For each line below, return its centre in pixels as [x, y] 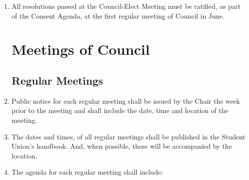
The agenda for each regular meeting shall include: [87, 172]
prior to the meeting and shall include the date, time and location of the [120, 110]
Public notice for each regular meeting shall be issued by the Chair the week [126, 101]
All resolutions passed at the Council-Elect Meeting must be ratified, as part [126, 6]
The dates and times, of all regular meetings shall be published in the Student [128, 136]
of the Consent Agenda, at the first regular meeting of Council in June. [118, 15]
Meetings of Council [81, 49]
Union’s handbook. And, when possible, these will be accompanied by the [122, 146]
